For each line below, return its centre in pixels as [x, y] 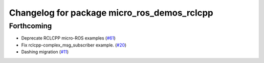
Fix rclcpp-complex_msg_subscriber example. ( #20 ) [74, 45]
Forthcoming [31, 26]
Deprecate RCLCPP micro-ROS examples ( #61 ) [68, 38]
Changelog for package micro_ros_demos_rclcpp [111, 13]
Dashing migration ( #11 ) [45, 52]
